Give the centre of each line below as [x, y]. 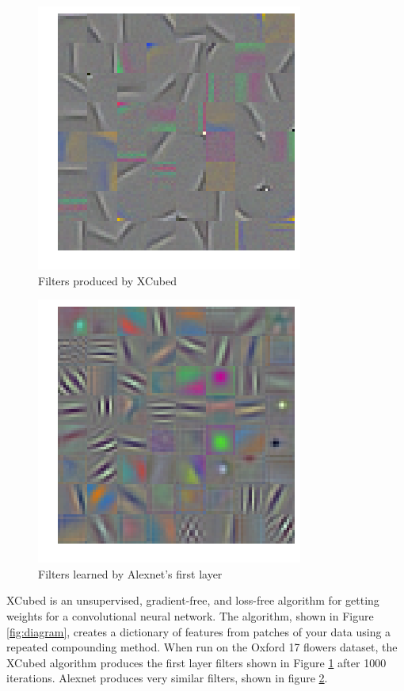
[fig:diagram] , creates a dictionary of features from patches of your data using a [199, 631]
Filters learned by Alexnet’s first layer [130, 573]
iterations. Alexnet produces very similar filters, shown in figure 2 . [167, 678]
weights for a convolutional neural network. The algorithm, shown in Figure [190, 615]
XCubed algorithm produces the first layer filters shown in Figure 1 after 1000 [196, 662]
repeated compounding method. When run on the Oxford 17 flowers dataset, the [202, 647]
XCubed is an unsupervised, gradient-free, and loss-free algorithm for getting [193, 600]
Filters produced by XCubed [107, 280]
